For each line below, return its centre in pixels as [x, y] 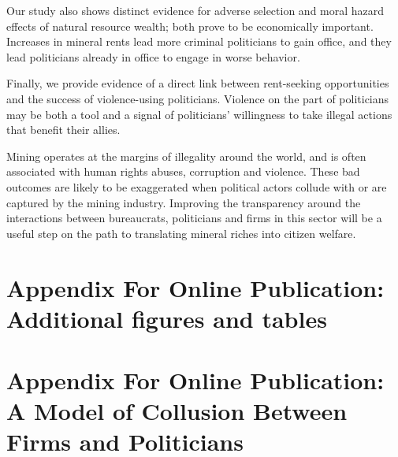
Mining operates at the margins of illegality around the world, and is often [186, 156]
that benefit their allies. [63, 130]
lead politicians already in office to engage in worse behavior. [153, 56]
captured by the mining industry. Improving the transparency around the [184, 202]
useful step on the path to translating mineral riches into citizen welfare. [181, 233]
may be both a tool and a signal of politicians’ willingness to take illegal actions [199, 114]
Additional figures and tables [167, 318]
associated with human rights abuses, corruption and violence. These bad [183, 171]
